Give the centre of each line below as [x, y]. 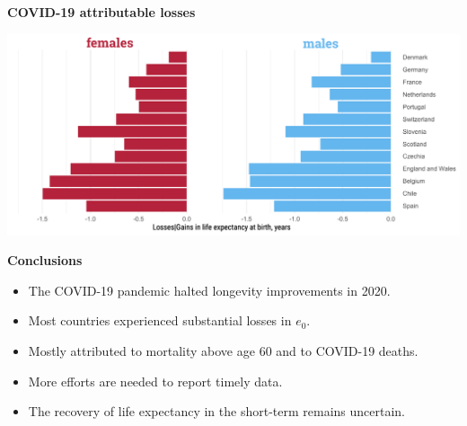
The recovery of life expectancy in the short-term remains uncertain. [216, 411]
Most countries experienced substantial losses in [160, 320]
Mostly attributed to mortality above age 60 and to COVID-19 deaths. [223, 350]
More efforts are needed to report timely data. [155, 381]
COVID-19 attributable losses [101, 12]
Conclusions [45, 260]
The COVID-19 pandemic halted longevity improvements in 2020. [209, 290]
